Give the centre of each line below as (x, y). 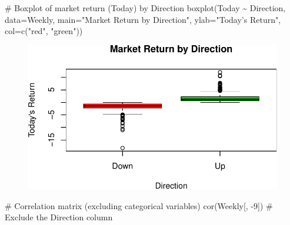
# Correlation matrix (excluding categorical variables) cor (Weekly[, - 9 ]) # (139, 205)
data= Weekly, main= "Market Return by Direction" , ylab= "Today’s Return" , (143, 19)
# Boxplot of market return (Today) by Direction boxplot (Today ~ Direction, (145, 8)
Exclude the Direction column (59, 217)
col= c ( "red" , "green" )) (44, 31)
